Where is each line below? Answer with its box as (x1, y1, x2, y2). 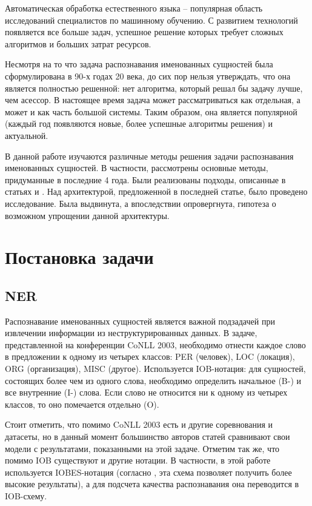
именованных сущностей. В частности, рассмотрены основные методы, (5, 161, 268, 174)
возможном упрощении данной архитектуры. (5, 209, 170, 221)
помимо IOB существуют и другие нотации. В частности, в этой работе (5, 454, 271, 467)
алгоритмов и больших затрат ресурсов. (5, 37, 151, 50)
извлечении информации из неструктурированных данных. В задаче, (5, 326, 257, 339)
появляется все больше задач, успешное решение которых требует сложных (5, 25, 284, 38)
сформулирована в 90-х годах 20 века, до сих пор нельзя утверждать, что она (5, 69, 291, 82)
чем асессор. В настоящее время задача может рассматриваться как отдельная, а (5, 93, 300, 106)
